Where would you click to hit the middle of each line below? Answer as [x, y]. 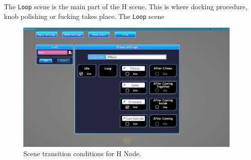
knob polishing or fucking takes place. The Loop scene [84, 16]
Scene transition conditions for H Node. [82, 153]
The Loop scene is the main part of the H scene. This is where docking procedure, [126, 6]
